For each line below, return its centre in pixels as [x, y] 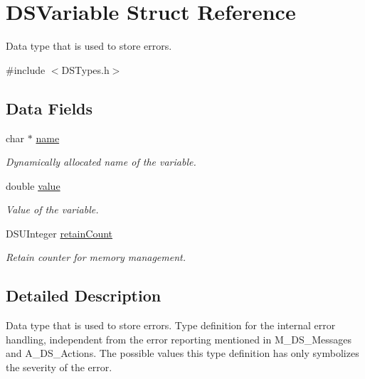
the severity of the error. [59, 367]
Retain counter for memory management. [96, 257]
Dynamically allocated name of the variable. [101, 162]
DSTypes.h [85, 69]
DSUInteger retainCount [59, 233]
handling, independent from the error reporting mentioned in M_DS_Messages [179, 339]
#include [26, 69]
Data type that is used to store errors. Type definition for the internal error [171, 325]
